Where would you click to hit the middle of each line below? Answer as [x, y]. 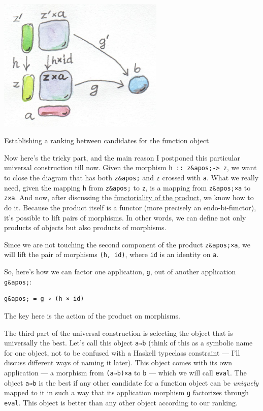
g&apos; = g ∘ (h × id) [44, 299]
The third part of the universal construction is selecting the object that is [119, 333]
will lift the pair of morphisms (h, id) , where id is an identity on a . [111, 254]
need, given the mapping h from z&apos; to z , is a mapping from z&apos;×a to [127, 187]
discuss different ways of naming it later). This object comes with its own [118, 362]
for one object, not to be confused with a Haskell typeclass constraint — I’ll [122, 352]
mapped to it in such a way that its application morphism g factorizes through [127, 392]
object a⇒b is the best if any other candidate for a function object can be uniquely [131, 382]
